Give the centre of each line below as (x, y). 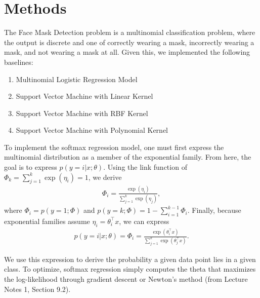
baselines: (19, 62)
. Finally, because (214, 210)
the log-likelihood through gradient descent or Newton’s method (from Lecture (126, 279)
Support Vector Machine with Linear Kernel (84, 96)
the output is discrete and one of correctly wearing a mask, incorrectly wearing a (129, 42)
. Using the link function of (145, 167)
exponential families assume (47, 221)
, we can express (144, 221)
